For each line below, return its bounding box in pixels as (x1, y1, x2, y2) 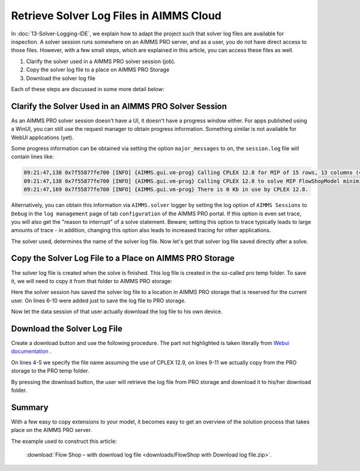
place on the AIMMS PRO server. (11, 427, 92, 434)
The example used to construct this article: (11, 437, 117, 445)
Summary (11, 402, 49, 412)
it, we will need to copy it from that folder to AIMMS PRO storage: (11, 277, 172, 284)
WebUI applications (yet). (11, 134, 74, 141)
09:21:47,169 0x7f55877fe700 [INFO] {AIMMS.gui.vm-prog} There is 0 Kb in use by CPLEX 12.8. (23, 186, 309, 193)
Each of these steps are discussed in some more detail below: (11, 85, 164, 92)
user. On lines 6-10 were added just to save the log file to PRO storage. (11, 297, 186, 304)
